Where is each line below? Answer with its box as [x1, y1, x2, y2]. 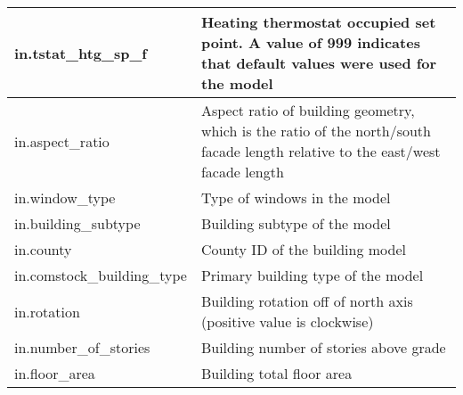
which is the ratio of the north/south [200, 120, 431, 141]
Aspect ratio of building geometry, [200, 100, 415, 120]
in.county [14, 239, 72, 259]
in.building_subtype [14, 213, 141, 234]
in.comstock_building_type [14, 265, 187, 285]
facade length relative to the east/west [200, 141, 441, 161]
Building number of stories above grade [200, 337, 446, 358]
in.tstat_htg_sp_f [14, 42, 147, 63]
